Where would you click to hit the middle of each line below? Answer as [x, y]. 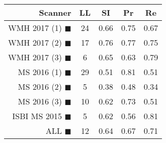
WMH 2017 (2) [35, 42]
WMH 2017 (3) [35, 57]
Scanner [55, 12]
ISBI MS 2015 [37, 116]
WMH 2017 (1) [35, 28]
